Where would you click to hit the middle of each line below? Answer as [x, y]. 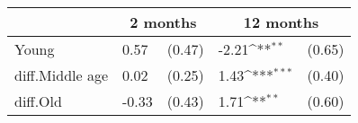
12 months [281, 22]
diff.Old [38, 101]
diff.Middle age [62, 75]
